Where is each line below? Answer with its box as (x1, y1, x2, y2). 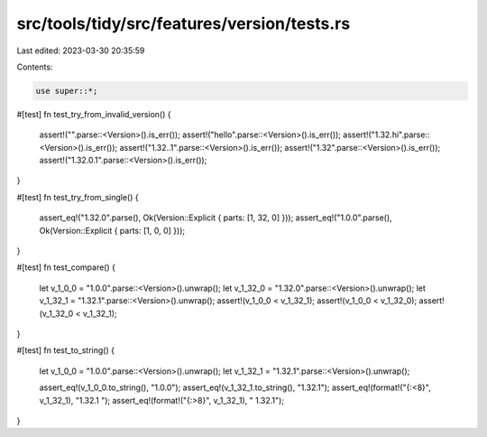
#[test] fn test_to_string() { (16, 345, 115, 356)
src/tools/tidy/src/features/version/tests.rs (16, 14, 351, 33)
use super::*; (35, 86, 98, 96)
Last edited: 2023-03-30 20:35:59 (16, 45, 145, 56)
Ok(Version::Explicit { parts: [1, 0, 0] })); (39, 225, 185, 236)
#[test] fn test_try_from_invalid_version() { (16, 108, 171, 119)
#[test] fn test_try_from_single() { (16, 191, 139, 202)
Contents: (16, 61, 53, 72)
